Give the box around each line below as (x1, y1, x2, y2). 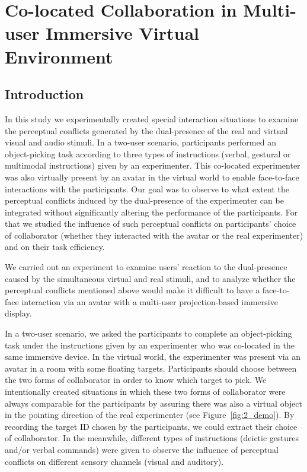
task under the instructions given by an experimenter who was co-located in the (5, 338, 295, 351)
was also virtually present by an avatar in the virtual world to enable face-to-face (5, 170, 299, 183)
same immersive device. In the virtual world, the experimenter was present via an (5, 350, 301, 363)
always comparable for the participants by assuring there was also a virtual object (5, 397, 302, 409)
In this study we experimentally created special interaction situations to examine (5, 112, 299, 125)
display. (5, 307, 32, 319)
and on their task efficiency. (5, 240, 105, 253)
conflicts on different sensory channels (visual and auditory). (5, 455, 224, 467)
